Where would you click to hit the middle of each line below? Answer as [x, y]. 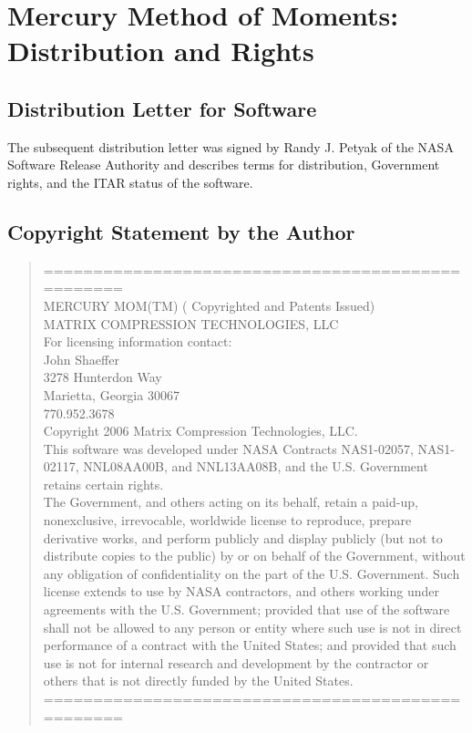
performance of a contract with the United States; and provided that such [250, 645]
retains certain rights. [103, 484]
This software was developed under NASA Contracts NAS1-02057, [228, 448]
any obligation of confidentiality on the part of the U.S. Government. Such [251, 573]
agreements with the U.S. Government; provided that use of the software [246, 609]
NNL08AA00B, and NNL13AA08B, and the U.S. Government [256, 466]
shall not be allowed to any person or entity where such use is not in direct [252, 627]
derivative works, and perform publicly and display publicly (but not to [243, 537]
